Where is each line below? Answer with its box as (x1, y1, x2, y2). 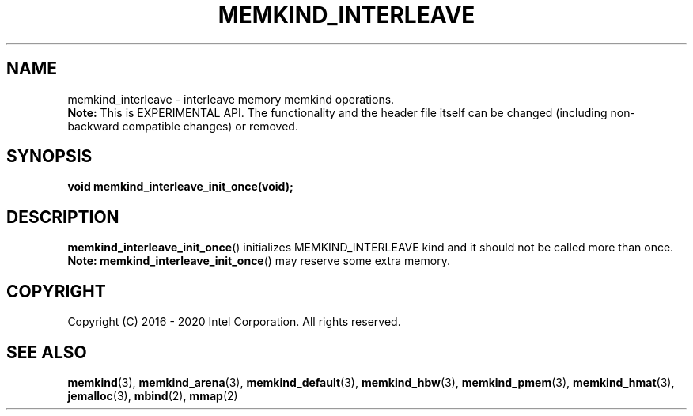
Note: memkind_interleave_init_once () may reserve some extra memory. (67, 254, 450, 268)
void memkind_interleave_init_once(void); (67, 180, 293, 194)
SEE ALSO (6, 342, 87, 362)
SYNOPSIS (6, 146, 93, 167)
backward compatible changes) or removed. (67, 119, 298, 133)
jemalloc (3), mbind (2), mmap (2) (67, 388, 238, 403)
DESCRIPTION (6, 206, 119, 227)
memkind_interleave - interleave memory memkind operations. (67, 92, 395, 106)
